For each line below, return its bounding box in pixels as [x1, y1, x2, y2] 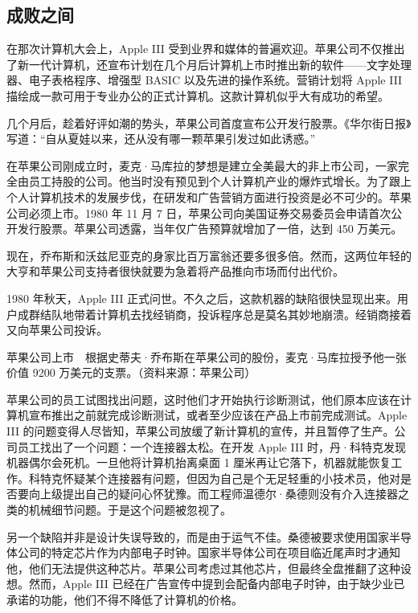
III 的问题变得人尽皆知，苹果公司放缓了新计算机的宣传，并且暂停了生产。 [6, 423, 395, 439]
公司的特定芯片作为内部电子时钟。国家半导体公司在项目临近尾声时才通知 [17, 544, 400, 561]
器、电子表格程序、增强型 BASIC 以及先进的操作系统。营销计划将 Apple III [6, 72, 403, 88]
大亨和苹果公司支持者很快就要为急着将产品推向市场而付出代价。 [6, 263, 344, 280]
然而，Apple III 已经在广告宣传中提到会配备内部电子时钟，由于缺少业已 [28, 575, 405, 592]
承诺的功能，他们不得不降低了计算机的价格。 [6, 591, 243, 608]
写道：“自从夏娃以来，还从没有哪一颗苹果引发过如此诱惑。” [6, 130, 316, 147]
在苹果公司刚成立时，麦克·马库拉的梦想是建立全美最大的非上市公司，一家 [6, 157, 398, 174]
